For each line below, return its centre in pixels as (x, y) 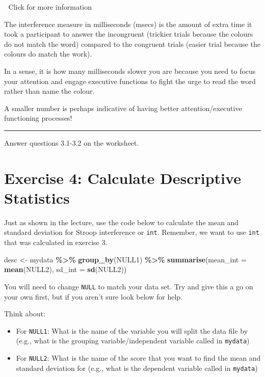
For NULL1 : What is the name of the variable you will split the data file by (132, 330)
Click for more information (50, 7)
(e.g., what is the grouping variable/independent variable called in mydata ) (133, 341)
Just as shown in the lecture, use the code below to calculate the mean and (122, 222)
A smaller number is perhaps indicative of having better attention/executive (123, 108)
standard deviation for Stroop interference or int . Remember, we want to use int (132, 232)
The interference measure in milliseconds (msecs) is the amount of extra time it (128, 24)
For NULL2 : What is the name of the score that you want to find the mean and (138, 358)
